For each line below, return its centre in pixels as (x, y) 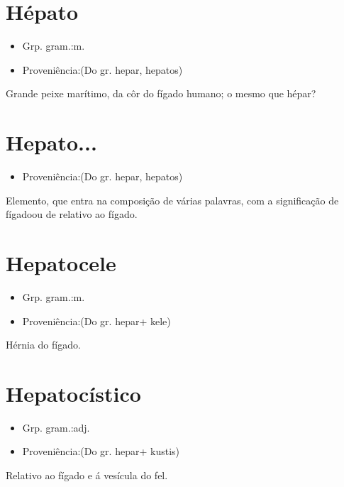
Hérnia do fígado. (43, 345)
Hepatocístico (73, 393)
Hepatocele (61, 263)
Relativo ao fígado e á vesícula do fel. (87, 475)
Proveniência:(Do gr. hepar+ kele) (96, 321)
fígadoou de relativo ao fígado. (72, 214)
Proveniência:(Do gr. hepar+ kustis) (101, 451)
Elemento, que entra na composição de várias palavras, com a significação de (172, 200)
